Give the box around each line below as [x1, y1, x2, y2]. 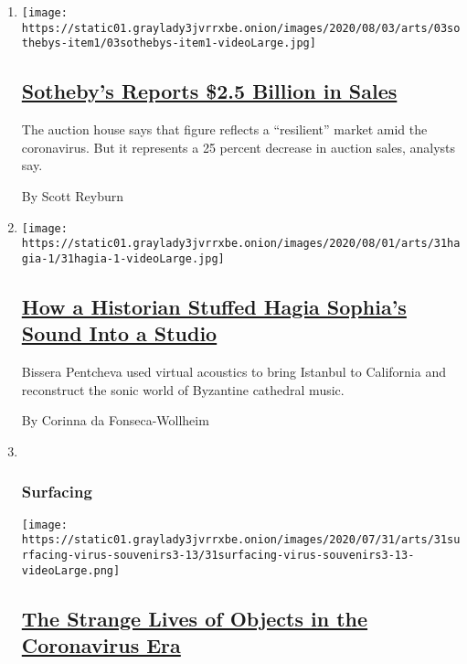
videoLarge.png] [21, 563, 121, 577]
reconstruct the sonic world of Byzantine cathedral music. [21, 380, 345, 399]
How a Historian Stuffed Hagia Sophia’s [21, 292, 407, 320]
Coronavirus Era [21, 631, 181, 659]
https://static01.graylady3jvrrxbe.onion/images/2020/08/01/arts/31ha [21, 237, 461, 251]
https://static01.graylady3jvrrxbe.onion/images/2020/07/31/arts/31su [21, 533, 461, 547]
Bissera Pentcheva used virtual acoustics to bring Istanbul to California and [21, 362, 446, 381]
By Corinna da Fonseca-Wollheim [21, 411, 209, 430]
